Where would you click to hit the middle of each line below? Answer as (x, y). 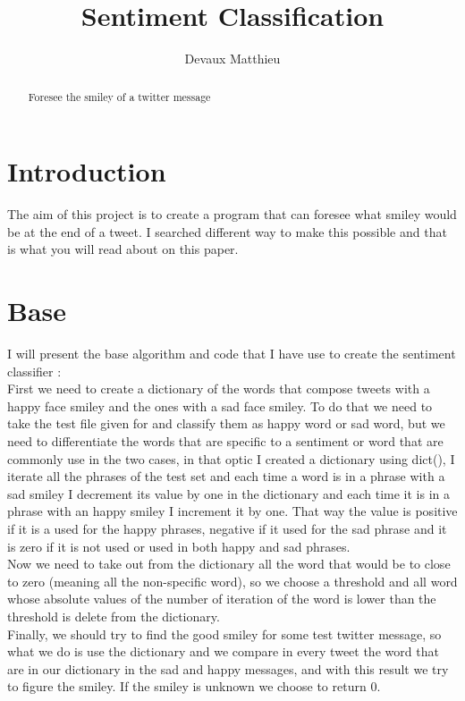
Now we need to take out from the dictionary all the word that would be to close (229, 564)
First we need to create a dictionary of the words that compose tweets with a (219, 389)
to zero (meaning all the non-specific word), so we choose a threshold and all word (232, 581)
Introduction (87, 171)
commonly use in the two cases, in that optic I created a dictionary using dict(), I (231, 458)
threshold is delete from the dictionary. (114, 616)
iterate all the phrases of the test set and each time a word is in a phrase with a (226, 476)
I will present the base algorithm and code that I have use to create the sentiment (232, 354)
